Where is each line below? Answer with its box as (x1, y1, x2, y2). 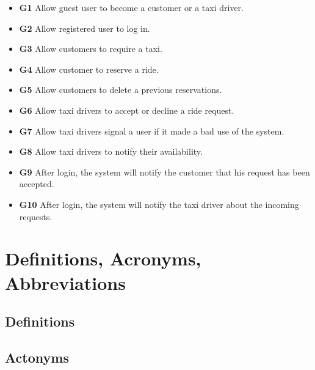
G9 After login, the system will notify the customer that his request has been (19, 165, 310, 178)
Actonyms (5, 347, 69, 366)
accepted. (19, 177, 54, 190)
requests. (19, 210, 52, 223)
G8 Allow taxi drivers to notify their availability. (19, 145, 203, 158)
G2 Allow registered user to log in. (19, 21, 150, 34)
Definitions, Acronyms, (5, 246, 201, 271)
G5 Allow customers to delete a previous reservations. (19, 83, 222, 96)
